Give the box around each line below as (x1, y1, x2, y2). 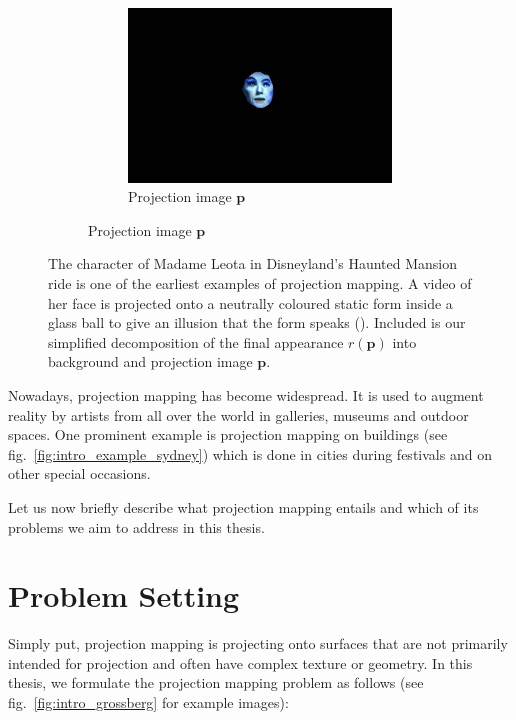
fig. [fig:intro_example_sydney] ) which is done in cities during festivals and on (8, 443, 492, 464)
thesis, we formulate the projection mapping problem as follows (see (8, 672, 424, 693)
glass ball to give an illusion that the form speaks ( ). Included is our (48, 312, 466, 333)
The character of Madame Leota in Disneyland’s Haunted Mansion (48, 253, 458, 274)
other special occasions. (8, 463, 151, 484)
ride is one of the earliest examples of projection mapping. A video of (48, 273, 472, 294)
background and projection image (48, 351, 253, 372)
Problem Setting (8, 575, 240, 616)
